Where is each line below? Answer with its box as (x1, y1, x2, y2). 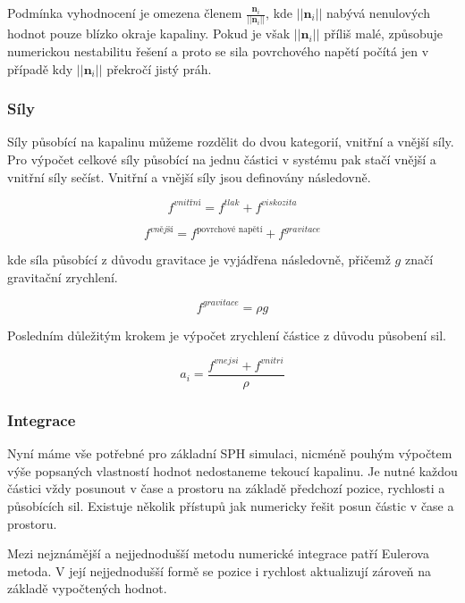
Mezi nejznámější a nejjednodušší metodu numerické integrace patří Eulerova (7, 544, 429, 563)
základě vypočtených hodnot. (7, 579, 167, 598)
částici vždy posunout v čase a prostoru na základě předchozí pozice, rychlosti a (7, 479, 445, 498)
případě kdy (7, 59, 73, 78)
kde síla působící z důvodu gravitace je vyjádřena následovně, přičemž (7, 250, 391, 269)
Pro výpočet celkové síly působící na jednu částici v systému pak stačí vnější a (7, 149, 436, 168)
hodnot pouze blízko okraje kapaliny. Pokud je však (7, 24, 291, 43)
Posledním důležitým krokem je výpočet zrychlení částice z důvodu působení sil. (7, 325, 446, 344)
